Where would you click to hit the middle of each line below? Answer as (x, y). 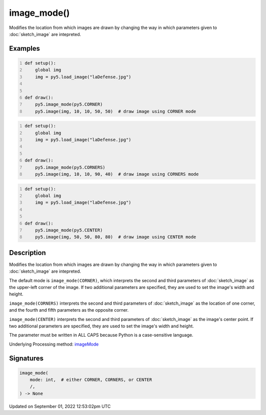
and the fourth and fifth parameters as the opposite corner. (69, 310)
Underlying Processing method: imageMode (54, 344)
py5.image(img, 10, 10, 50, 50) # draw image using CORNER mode (116, 111)
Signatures (26, 358)
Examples (25, 48)
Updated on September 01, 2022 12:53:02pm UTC (60, 406)
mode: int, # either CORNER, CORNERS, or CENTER (91, 380)
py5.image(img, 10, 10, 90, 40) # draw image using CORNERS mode (117, 174)
